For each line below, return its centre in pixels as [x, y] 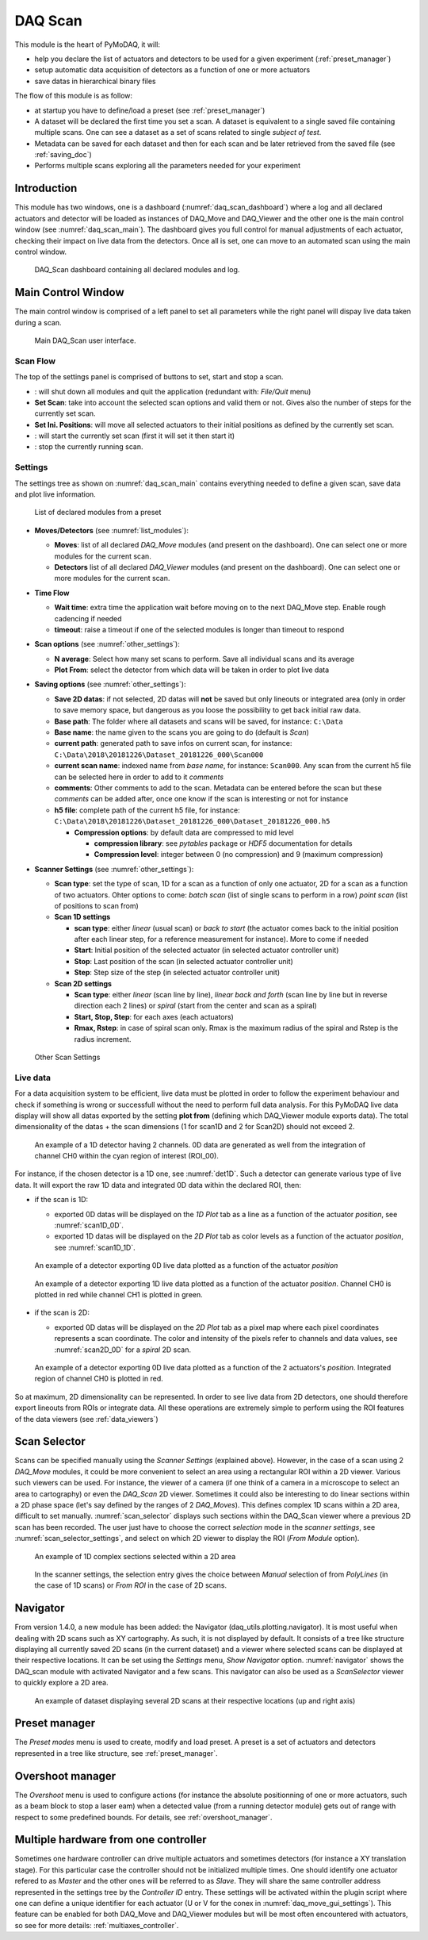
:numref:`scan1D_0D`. [89, 1225]
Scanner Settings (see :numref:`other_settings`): [114, 869]
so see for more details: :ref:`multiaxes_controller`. [97, 1925]
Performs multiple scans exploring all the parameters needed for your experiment [168, 166]
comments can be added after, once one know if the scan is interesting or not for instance [201, 799]
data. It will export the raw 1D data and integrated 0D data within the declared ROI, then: [158, 1185]
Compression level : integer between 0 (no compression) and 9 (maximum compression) [239, 855]
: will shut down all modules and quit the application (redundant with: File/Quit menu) [173, 391]
